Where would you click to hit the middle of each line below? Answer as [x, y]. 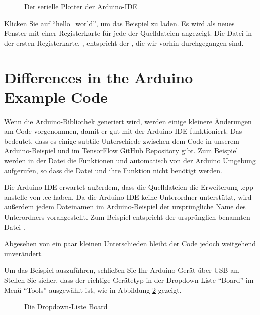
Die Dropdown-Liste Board [66, 307]
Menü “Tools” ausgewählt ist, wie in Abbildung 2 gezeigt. [93, 290]
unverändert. [24, 253]
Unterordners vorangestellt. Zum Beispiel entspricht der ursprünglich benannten [127, 217]
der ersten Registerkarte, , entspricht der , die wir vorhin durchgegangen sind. [124, 42]
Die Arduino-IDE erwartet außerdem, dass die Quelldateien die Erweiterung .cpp [129, 187]
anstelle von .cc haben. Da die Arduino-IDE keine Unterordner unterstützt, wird [128, 197]
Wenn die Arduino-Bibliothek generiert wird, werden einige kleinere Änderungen [128, 121]
